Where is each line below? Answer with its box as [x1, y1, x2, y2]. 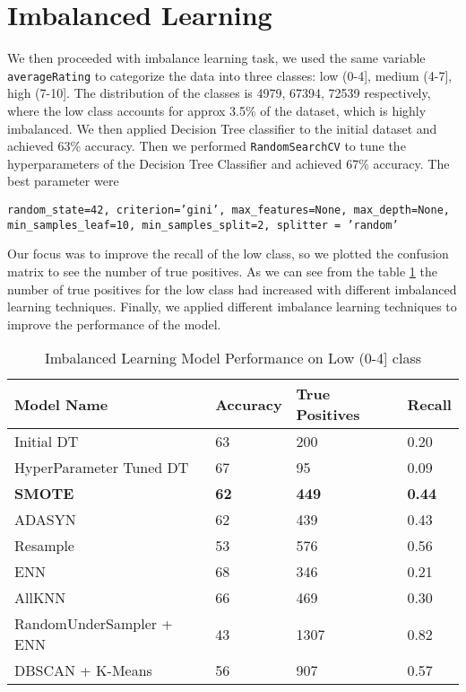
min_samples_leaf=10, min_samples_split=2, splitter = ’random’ [7, 218, 399, 232]
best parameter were [7, 171, 119, 190]
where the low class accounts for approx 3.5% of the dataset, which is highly [7, 101, 427, 119]
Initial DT [14, 431, 79, 452]
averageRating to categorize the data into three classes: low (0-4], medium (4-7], [7, 66, 453, 84]
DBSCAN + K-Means [14, 660, 152, 681]
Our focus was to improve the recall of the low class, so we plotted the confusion [7, 244, 449, 263]
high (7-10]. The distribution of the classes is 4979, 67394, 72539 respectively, [7, 83, 431, 102]
